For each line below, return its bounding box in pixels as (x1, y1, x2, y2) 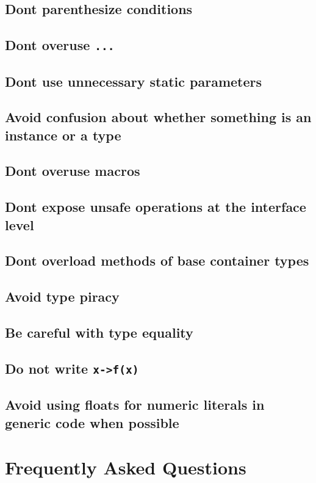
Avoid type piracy (5, 287, 120, 306)
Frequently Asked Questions (5, 455, 246, 480)
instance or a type (5, 125, 121, 144)
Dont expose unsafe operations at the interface (5, 197, 306, 216)
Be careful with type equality (5, 323, 193, 341)
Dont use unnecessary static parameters (5, 71, 262, 90)
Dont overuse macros (5, 161, 140, 180)
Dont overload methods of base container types (5, 251, 309, 270)
